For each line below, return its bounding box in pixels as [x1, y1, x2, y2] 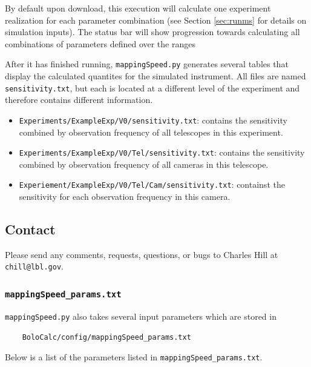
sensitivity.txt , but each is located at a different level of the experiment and [5, 81, 300, 94]
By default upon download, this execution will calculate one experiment [5, 2, 271, 14]
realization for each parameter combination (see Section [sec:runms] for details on [5, 13, 307, 26]
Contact [5, 220, 56, 239]
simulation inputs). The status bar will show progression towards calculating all [5, 25, 300, 38]
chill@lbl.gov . [5, 260, 64, 273]
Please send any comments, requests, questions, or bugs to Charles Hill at [5, 248, 278, 260]
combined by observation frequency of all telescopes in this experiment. [19, 125, 283, 138]
